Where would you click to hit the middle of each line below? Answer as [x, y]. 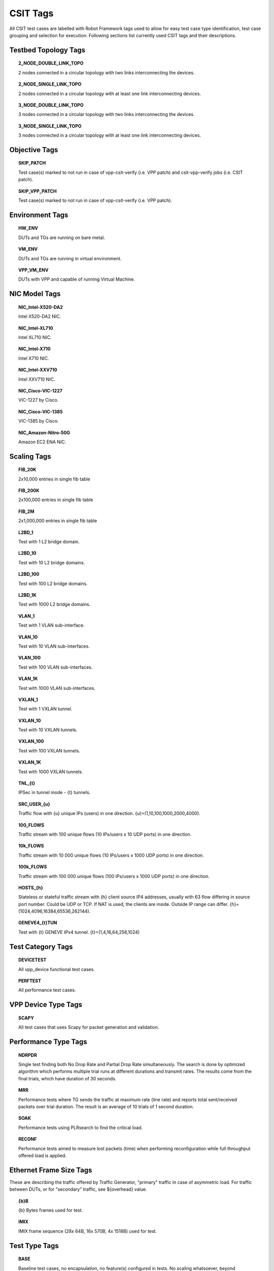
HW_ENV [28, 228]
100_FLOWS [31, 825]
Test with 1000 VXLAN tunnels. [51, 771]
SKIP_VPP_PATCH [38, 191]
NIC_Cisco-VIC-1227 [41, 390]
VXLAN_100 [31, 741]
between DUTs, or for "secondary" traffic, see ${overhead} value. [78, 1189]
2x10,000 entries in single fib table [55, 479]
